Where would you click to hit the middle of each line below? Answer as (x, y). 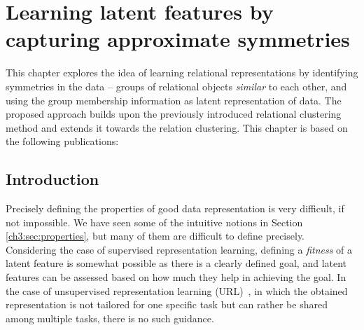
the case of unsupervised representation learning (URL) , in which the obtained (177, 290)
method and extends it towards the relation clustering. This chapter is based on (177, 127)
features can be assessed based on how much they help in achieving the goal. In (176, 277)
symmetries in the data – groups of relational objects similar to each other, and (176, 86)
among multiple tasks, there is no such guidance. (110, 318)
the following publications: (62, 141)
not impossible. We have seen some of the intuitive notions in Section (154, 222)
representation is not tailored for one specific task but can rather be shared (167, 304)
